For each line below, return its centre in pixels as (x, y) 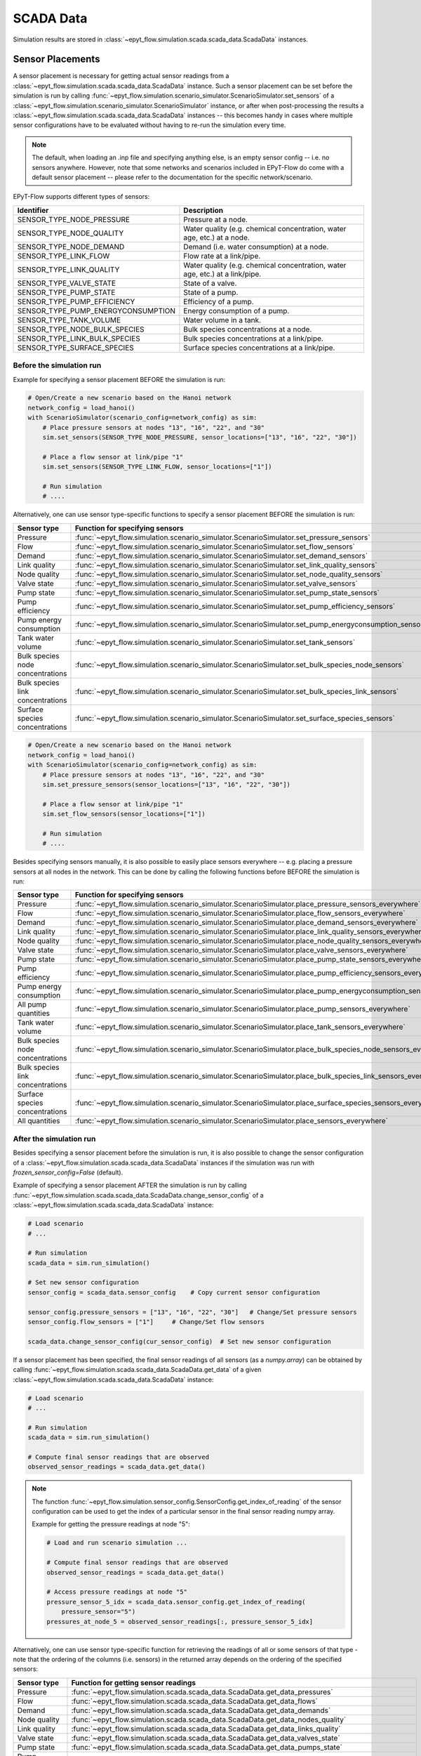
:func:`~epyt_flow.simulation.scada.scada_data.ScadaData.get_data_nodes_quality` (209, 1719)
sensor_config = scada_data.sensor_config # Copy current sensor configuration (174, 1292)
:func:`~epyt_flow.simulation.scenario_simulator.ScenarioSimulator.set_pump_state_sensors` (227, 592)
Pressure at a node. (216, 219)
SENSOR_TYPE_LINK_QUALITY (68, 269)
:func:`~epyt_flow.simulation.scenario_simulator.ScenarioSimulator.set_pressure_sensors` (222, 537)
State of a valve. (210, 283)
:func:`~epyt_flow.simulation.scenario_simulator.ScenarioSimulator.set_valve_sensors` (216, 583)
